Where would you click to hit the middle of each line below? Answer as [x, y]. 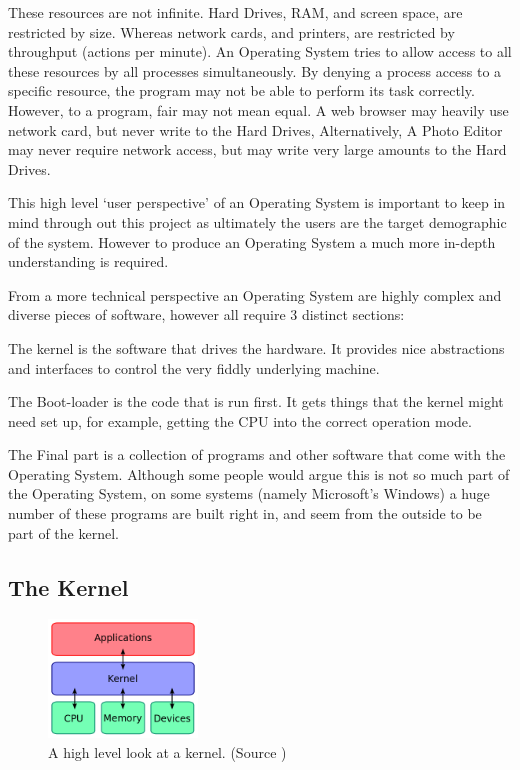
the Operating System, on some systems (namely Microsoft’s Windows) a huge [249, 493]
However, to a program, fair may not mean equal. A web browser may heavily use [258, 109]
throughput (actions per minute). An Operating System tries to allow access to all [260, 51]
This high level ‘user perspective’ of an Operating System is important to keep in [257, 202]
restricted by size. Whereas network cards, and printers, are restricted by [231, 31]
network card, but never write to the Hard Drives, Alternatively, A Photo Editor [255, 129]
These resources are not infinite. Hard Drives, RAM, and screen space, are [235, 12]
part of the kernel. [63, 532]
